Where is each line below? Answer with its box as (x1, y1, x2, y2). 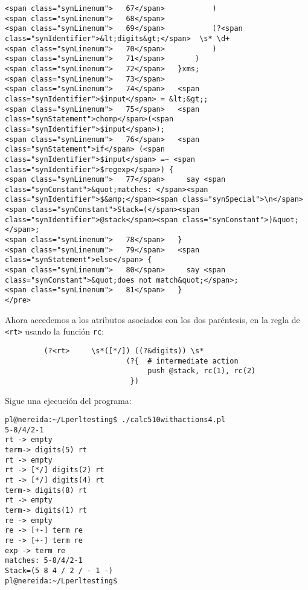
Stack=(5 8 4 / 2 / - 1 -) (5, 566, 113, 575)
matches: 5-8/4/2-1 (5, 556, 83, 565)
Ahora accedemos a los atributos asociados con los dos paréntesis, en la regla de (5, 313, 300, 325)
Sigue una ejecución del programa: (5, 394, 132, 406)
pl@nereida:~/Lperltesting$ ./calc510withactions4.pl (5, 415, 226, 425)
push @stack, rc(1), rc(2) (147, 367, 256, 376)
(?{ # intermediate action (126, 356, 239, 365)
